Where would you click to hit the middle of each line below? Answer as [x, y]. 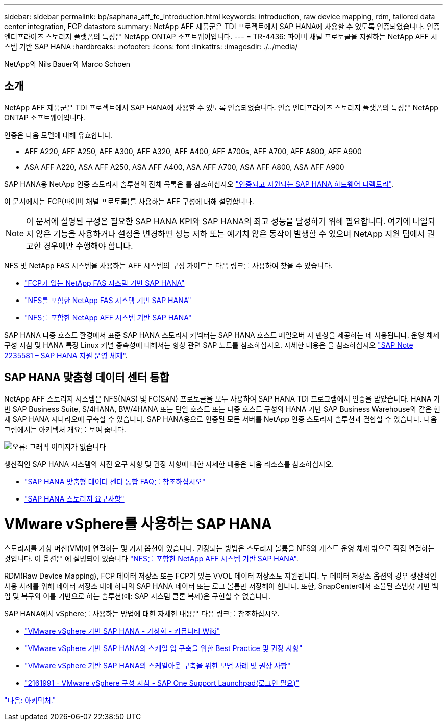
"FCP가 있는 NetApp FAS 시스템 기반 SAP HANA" [105, 283]
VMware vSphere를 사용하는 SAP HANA [138, 524]
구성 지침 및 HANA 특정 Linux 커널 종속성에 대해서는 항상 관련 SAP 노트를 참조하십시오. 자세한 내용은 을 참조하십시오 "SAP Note [209, 345]
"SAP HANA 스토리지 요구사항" [74, 498]
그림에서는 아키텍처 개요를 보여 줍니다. [65, 429]
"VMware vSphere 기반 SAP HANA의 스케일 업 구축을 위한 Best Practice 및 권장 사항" [164, 648]
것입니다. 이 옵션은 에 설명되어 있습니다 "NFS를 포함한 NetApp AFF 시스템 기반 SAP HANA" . [151, 559]
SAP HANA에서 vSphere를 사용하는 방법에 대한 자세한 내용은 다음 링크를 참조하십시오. [142, 614]
